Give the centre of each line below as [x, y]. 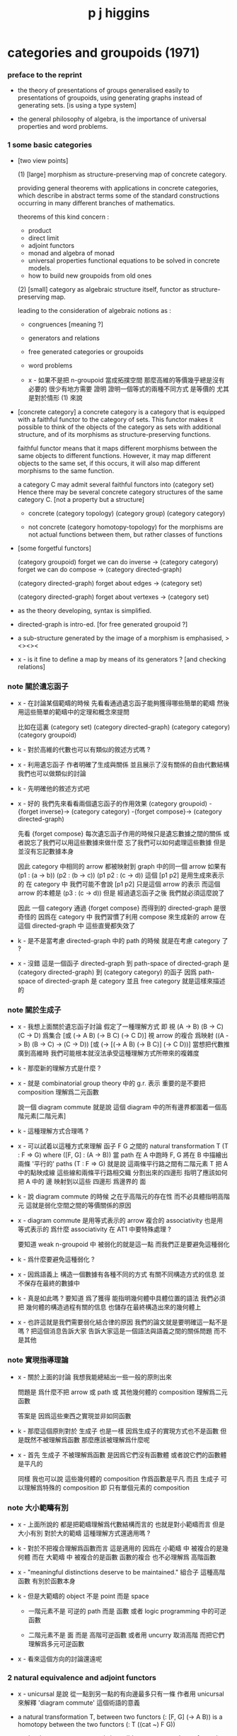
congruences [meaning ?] [66, 324]
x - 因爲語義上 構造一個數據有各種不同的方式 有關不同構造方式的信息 [117, 1274]
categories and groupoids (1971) [104, 53]
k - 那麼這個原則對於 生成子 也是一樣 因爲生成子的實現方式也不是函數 [118, 1431]
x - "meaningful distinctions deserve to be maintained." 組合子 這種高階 [121, 1572]
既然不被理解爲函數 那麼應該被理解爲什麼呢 [87, 1439]
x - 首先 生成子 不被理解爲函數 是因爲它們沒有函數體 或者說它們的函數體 [122, 1455]
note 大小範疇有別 [38, 1507]
